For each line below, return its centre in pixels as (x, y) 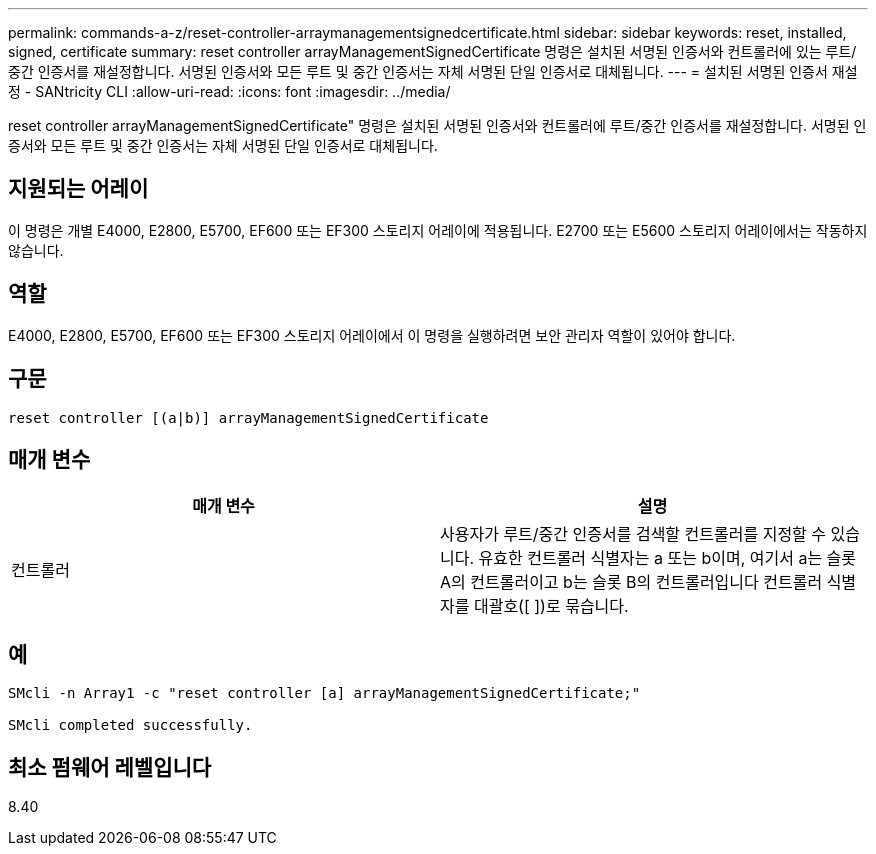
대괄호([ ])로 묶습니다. (551, 606)
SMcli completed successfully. (130, 725)
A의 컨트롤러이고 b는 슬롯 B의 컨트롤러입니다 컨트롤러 (631, 582)
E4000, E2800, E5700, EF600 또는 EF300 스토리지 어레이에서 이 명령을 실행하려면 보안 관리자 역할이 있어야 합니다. (372, 335)
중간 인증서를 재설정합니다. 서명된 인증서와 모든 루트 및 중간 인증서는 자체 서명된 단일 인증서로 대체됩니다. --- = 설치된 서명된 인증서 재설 (433, 71)
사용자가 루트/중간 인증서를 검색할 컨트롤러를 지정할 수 (633, 534)
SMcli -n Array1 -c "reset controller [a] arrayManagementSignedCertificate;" (324, 693)
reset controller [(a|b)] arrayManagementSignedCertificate (248, 417)
